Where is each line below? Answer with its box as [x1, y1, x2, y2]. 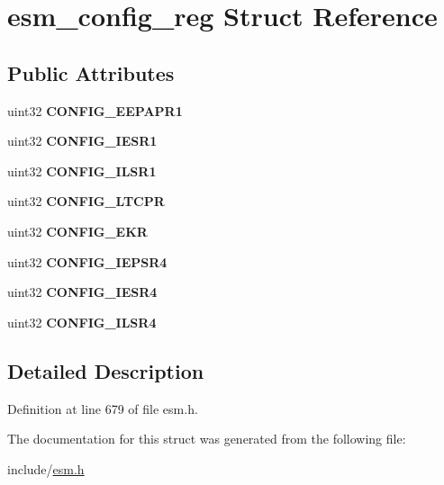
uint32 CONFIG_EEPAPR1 [7, 101, 183, 120]
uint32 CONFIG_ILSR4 [7, 312, 157, 331]
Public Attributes [7, 58, 175, 86]
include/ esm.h [7, 459, 85, 478]
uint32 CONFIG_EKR [7, 221, 148, 240]
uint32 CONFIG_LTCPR [7, 192, 165, 211]
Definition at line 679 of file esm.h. [7, 399, 198, 418]
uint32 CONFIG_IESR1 [7, 131, 158, 150]
